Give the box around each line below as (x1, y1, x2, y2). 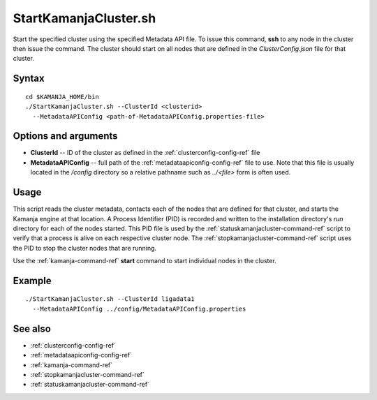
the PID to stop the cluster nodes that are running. (13, 244, 157, 252)
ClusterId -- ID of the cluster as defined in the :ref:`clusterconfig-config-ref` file (30, 149, 260, 157)
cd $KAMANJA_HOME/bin (25, 93, 99, 101)
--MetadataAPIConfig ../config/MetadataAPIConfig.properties (32, 304, 246, 313)
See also (13, 323, 52, 334)
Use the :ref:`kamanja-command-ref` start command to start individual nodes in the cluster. (13, 257, 277, 265)
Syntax (13, 73, 45, 84)
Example (13, 274, 52, 286)
